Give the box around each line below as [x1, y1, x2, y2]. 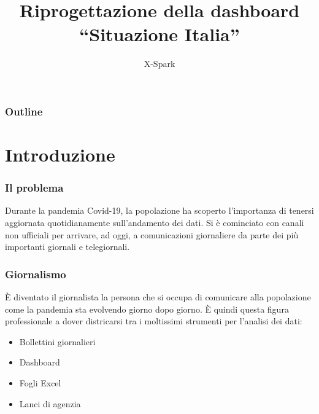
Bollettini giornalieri [19, 335, 96, 348]
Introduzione [5, 142, 115, 167]
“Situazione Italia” [79, 21, 240, 47]
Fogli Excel [19, 376, 61, 389]
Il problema [5, 180, 64, 195]
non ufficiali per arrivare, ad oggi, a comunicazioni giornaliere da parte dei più [5, 228, 299, 241]
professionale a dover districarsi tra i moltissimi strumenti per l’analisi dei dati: [5, 314, 302, 327]
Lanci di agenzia [19, 397, 81, 410]
